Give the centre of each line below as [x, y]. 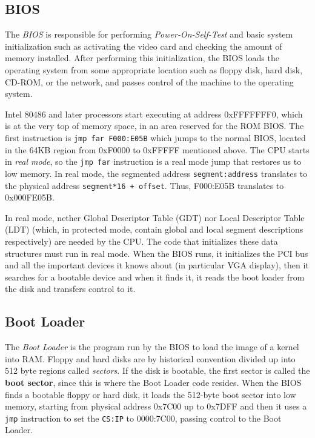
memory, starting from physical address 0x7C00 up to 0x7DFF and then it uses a [156, 406]
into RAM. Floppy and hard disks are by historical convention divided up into [150, 358]
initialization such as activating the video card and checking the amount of [144, 46]
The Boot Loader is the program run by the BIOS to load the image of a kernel [152, 347]
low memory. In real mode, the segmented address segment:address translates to [156, 173]
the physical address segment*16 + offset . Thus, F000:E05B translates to [144, 185]
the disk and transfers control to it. [70, 289]
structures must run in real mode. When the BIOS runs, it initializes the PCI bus [157, 253]
